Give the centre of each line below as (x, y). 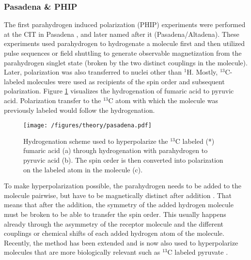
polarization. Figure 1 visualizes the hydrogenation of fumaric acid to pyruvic (119, 91)
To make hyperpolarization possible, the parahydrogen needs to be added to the (123, 186)
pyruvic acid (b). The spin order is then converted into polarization (123, 160)
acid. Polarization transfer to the (53, 100)
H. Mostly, (202, 72)
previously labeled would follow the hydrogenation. (79, 110)
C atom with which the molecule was (163, 100)
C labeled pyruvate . (198, 252)
